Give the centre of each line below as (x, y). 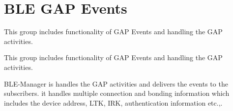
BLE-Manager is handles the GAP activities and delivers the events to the (116, 83)
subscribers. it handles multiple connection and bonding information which (117, 93)
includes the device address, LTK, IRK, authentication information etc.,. (113, 102)
